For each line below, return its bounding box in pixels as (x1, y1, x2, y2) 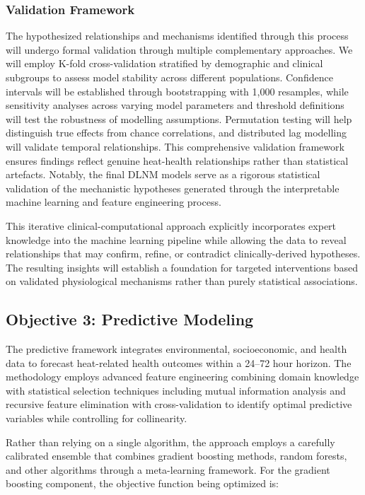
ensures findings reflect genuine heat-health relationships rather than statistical (6, 153, 349, 168)
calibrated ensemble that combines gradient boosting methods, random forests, (6, 448, 347, 463)
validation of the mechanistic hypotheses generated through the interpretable (6, 180, 340, 195)
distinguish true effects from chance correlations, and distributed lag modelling (6, 125, 347, 140)
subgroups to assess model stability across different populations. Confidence (6, 70, 333, 84)
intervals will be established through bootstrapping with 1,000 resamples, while (6, 83, 349, 98)
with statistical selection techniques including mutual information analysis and (6, 383, 346, 397)
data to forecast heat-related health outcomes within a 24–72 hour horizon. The (6, 355, 352, 370)
